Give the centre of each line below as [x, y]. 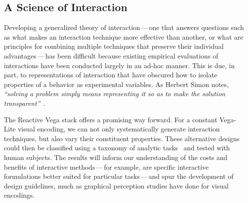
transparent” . [25, 103]
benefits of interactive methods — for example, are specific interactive [106, 167]
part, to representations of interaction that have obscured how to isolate [111, 75]
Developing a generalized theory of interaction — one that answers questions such [124, 27]
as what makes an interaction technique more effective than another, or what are [124, 36]
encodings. [19, 195]
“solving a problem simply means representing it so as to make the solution [115, 94]
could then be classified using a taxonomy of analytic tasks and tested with [117, 148]
